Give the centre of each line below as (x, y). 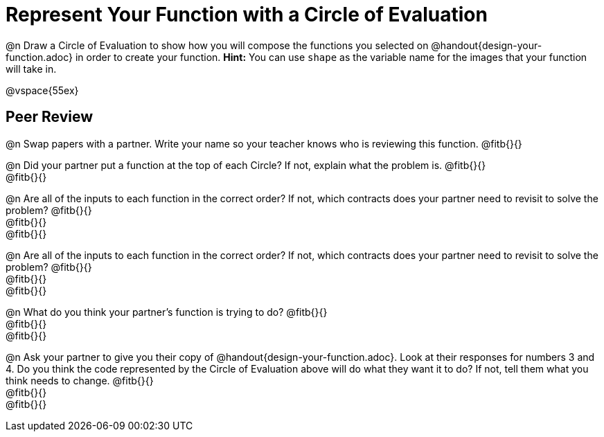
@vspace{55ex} (42, 90)
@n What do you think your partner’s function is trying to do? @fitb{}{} (167, 312)
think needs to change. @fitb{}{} (80, 380)
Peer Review (49, 117)
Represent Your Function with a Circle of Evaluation (247, 15)
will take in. (31, 69)
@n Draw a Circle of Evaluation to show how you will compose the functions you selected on (217, 45)
